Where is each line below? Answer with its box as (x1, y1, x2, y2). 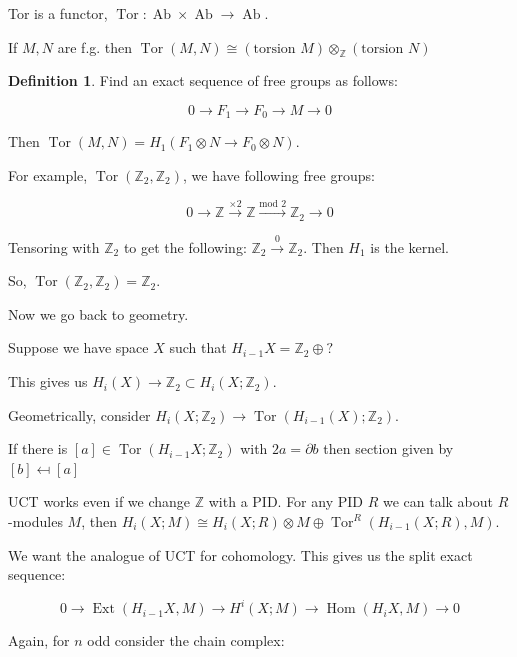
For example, (8, 165, 88, 186)
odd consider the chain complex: (87, 630, 285, 651)
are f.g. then (57, 36, 133, 57)
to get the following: (123, 236, 247, 257)
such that (169, 337, 227, 358)
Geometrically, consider (8, 404, 151, 425)
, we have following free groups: (182, 165, 375, 186)
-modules (8, 511, 63, 532)
